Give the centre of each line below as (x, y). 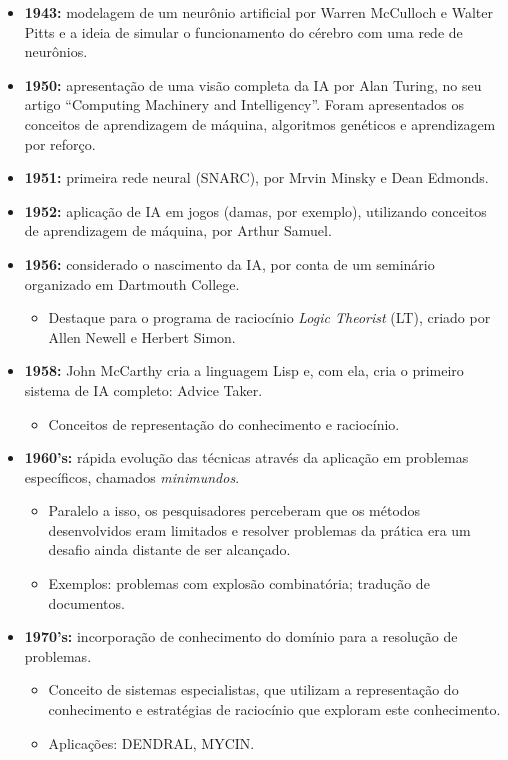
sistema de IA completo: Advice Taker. (143, 389)
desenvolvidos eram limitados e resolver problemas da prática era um (259, 529)
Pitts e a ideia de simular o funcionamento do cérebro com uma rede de (243, 31)
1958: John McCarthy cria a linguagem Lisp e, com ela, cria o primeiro (244, 370)
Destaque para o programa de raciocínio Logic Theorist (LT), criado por (269, 317)
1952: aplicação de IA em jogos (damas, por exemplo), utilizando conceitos (255, 210)
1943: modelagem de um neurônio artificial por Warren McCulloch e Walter (259, 12)
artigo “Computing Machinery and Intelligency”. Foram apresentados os (244, 104)
